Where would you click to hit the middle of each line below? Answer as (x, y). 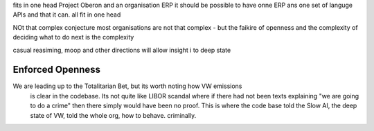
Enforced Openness (56, 70)
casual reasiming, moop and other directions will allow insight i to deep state (122, 50)
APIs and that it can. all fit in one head (67, 15)
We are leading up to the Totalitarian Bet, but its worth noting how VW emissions (127, 86)
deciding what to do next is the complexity (73, 37)
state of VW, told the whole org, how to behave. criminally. (113, 115)
